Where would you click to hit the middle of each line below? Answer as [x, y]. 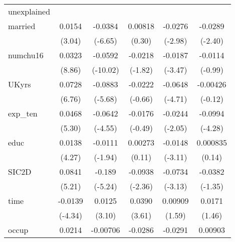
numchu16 [26, 55]
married [22, 26]
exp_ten [23, 113]
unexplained [29, 11]
